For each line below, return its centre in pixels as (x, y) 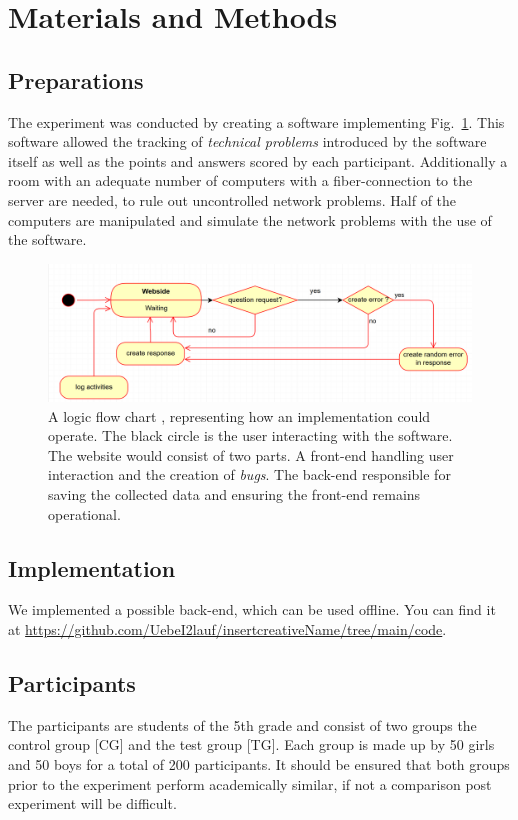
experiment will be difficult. (92, 803)
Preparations (76, 79)
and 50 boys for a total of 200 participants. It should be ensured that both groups (259, 763)
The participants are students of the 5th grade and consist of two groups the (242, 724)
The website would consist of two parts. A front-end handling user (251, 454)
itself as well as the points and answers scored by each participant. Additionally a (258, 160)
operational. (84, 513)
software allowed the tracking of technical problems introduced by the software (247, 141)
